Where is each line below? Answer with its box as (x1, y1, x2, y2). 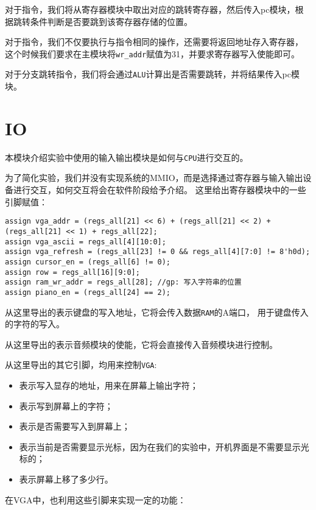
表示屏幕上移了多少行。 (19, 472, 113, 485)
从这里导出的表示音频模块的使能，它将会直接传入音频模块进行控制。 (5, 338, 278, 350)
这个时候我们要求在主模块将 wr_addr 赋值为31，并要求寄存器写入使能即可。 (5, 47, 300, 60)
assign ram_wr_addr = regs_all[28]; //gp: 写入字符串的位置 (5, 278, 242, 287)
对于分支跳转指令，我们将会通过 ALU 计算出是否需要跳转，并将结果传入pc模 (5, 68, 300, 80)
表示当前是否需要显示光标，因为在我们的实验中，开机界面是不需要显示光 (19, 440, 309, 453)
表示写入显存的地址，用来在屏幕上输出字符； (19, 379, 198, 391)
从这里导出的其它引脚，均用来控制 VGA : (5, 358, 157, 371)
